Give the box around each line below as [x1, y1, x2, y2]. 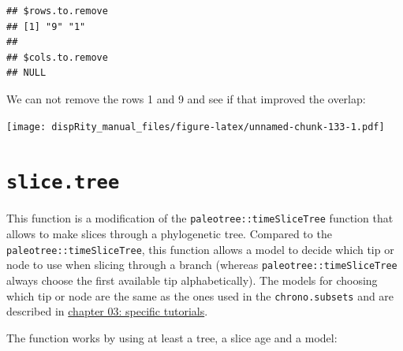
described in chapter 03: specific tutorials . [6, 303, 208, 319]
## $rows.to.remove [6, 6, 108, 17]
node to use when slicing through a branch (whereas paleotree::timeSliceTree [6, 256, 397, 273]
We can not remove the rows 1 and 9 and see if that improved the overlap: [6, 90, 366, 106]
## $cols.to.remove [6, 51, 108, 63]
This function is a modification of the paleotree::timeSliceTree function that [6, 210, 394, 226]
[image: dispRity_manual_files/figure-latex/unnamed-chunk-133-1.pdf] [6, 121, 385, 133]
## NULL [6, 67, 47, 79]
